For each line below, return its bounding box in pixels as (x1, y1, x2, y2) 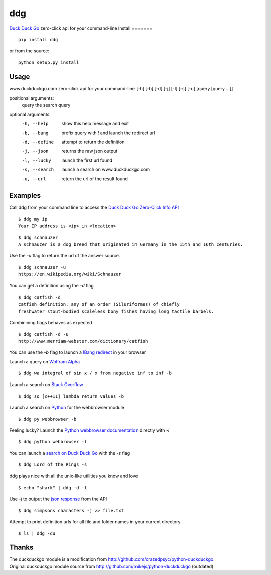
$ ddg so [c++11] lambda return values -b (18, 393, 124, 399)
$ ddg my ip (18, 216, 48, 222)
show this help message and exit (61, 121, 129, 127)
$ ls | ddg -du (18, 530, 56, 536)
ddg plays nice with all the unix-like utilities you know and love (9, 473, 138, 479)
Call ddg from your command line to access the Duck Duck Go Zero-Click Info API (9, 204, 179, 211)
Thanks (9, 543, 34, 552)
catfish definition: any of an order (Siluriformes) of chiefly (18, 302, 180, 307)
